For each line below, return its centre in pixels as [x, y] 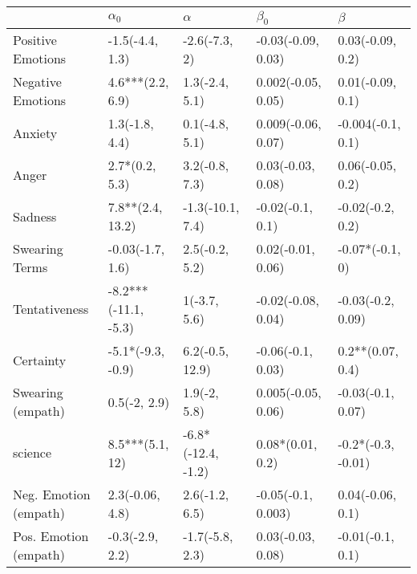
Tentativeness [51, 309]
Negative [37, 82]
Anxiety [35, 132]
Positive [35, 40]
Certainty [40, 360]
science [32, 453]
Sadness [35, 216]
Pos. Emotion [51, 536]
